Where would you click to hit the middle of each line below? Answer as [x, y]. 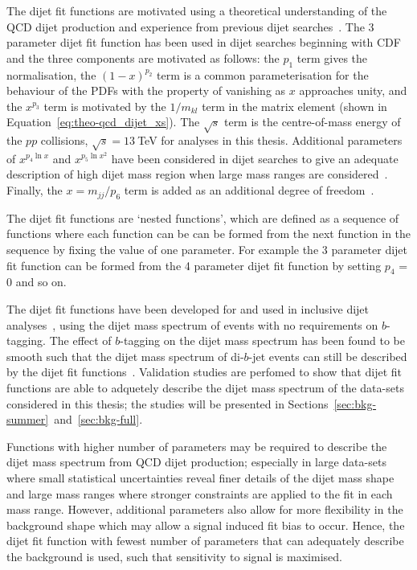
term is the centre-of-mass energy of [312, 122]
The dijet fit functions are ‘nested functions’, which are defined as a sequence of [203, 217]
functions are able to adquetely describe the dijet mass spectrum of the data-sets [205, 388]
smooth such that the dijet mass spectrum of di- [125, 356]
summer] [28, 419]
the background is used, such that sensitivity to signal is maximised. [174, 556]
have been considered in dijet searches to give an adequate [255, 158]
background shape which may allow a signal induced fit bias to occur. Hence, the [206, 525]
